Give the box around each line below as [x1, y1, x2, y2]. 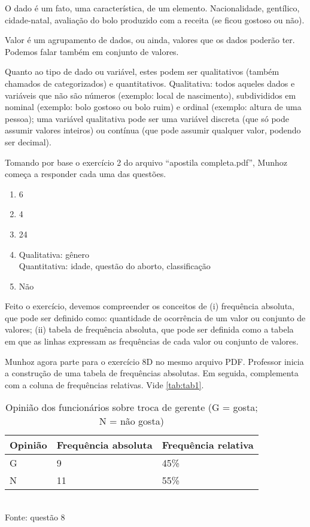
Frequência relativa [162, 438, 254, 452]
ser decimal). [5, 135, 51, 148]
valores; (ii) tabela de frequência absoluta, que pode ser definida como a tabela [5, 323, 294, 336]
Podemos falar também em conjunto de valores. [5, 45, 179, 57]
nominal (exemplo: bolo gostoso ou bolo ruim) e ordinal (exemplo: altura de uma [5, 100, 302, 113]
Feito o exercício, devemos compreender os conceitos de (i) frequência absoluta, [5, 300, 294, 312]
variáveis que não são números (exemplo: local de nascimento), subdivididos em [5, 89, 296, 101]
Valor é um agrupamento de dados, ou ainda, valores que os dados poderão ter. [5, 33, 295, 46]
